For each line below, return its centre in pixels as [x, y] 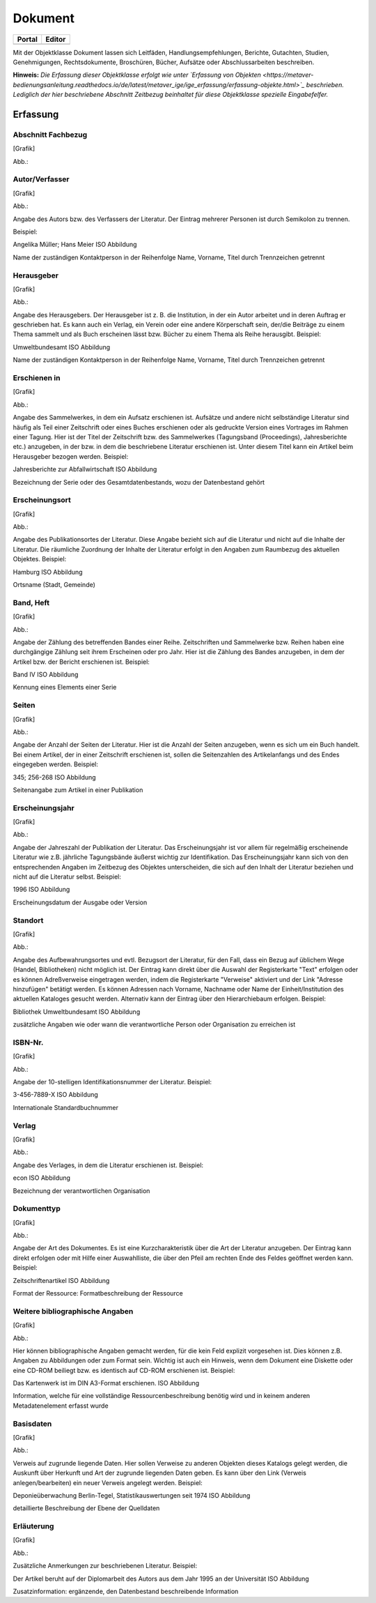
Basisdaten [32, 1424]
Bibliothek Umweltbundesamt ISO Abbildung [77, 1012]
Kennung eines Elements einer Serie [65, 687]
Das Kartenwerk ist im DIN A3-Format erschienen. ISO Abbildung [106, 1383]
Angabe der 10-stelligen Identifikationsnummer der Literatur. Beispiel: [112, 1082]
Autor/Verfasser [41, 179]
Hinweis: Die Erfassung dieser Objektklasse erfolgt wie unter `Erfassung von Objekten [137, 75]
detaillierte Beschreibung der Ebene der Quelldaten [86, 1508]
